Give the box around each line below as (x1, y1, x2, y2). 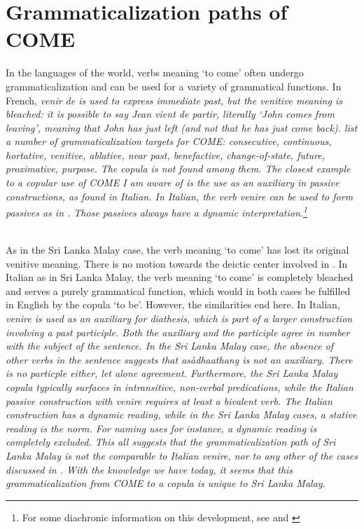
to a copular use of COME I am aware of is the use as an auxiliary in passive (6, 175, 339, 190)
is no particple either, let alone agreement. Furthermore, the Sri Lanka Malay (6, 366, 338, 380)
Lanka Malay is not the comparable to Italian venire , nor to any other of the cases (6, 448, 358, 462)
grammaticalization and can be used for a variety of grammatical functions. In (6, 78, 342, 93)
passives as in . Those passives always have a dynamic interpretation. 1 (6, 203, 308, 219)
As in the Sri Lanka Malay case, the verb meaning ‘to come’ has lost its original (6, 242, 349, 257)
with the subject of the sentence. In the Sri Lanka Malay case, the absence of (6, 338, 334, 353)
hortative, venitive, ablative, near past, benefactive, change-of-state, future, (6, 147, 325, 162)
